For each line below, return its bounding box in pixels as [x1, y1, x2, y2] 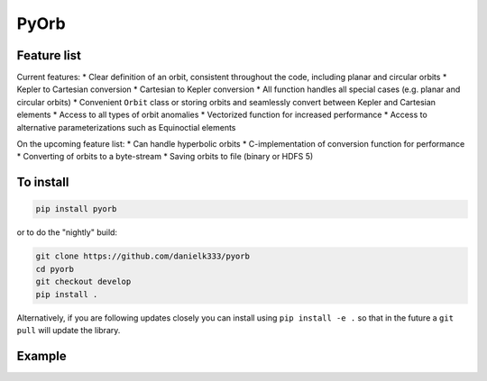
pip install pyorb [35, 204, 117, 214]
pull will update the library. [16, 324, 121, 335]
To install [16, 175, 69, 190]
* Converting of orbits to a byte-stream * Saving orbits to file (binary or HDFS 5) [16, 151, 314, 162]
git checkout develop [35, 277, 132, 287]
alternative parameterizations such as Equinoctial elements [16, 122, 236, 132]
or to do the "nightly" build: [16, 227, 117, 238]
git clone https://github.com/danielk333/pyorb [35, 251, 250, 261]
